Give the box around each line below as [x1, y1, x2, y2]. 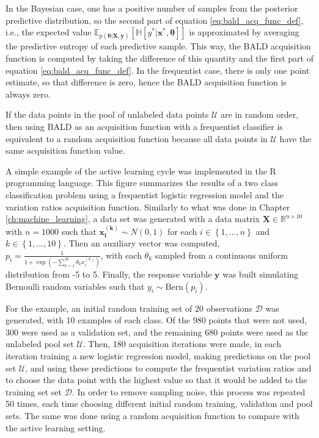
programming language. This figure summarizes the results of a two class [5, 176, 278, 189]
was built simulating [222, 268, 299, 280]
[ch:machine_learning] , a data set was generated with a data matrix [5, 212, 260, 225]
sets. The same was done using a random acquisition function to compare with [5, 409, 299, 422]
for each [167, 224, 197, 237]
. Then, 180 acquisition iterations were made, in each [82, 337, 281, 350]
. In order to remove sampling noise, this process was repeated [71, 385, 306, 398]
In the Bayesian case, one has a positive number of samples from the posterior [5, 2, 298, 14]
